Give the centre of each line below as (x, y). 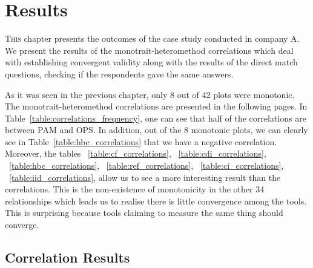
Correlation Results (68, 257)
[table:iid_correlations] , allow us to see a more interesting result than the (145, 177)
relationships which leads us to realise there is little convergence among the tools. (156, 201)
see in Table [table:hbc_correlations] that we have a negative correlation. (141, 141)
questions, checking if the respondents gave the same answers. (119, 74)
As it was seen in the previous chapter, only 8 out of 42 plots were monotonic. (150, 94)
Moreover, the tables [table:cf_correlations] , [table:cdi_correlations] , (136, 153)
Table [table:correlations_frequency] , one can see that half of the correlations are (156, 118)
